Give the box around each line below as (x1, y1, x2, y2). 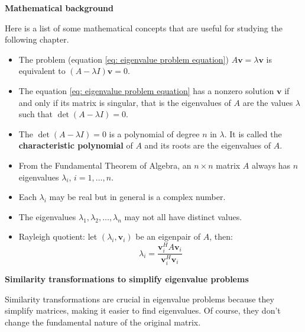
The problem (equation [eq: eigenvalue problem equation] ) (18, 53, 229, 65)
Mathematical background (5, 2, 114, 14)
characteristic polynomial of (18, 139, 133, 152)
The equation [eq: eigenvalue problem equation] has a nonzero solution (18, 84, 274, 96)
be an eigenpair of (135, 230, 200, 243)
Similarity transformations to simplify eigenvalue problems (5, 273, 249, 285)
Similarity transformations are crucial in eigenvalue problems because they (5, 292, 274, 305)
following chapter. (5, 33, 69, 46)
